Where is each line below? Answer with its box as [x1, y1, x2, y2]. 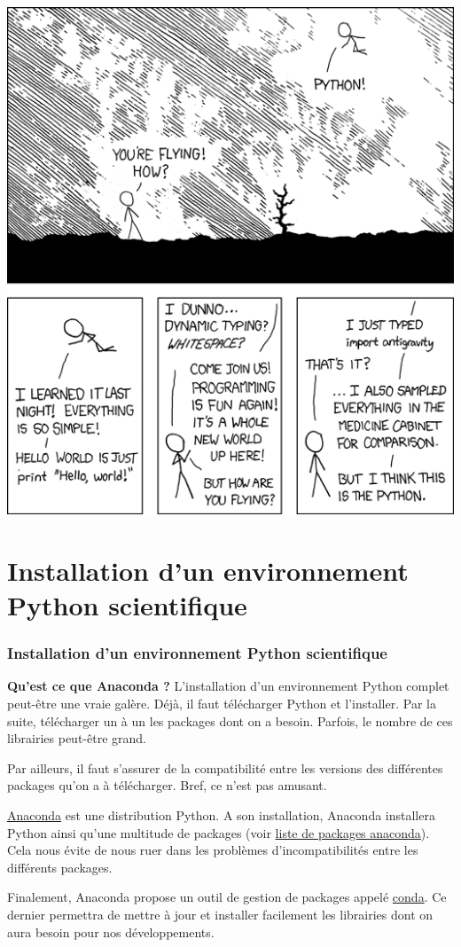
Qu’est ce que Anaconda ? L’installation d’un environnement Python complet [7, 677, 449, 695]
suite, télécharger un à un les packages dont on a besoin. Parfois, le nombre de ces [7, 711, 453, 730]
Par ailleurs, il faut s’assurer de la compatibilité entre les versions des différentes [7, 758, 443, 777]
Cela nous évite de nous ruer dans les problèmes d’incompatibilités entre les [7, 841, 418, 859]
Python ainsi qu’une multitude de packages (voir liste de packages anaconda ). [7, 823, 430, 841]
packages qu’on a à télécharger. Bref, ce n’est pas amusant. [7, 776, 327, 794]
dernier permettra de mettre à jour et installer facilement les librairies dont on [7, 905, 434, 923]
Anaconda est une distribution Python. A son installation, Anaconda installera [7, 806, 435, 825]
